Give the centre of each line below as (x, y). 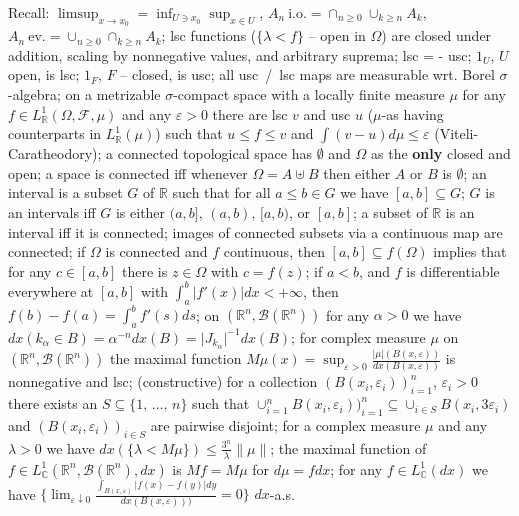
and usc (327, 113)
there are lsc (250, 113)
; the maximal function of (348, 447)
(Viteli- (456, 133)
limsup (78, 14)
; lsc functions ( (209, 35)
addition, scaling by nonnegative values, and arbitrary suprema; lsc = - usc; (240, 54)
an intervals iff (52, 211)
